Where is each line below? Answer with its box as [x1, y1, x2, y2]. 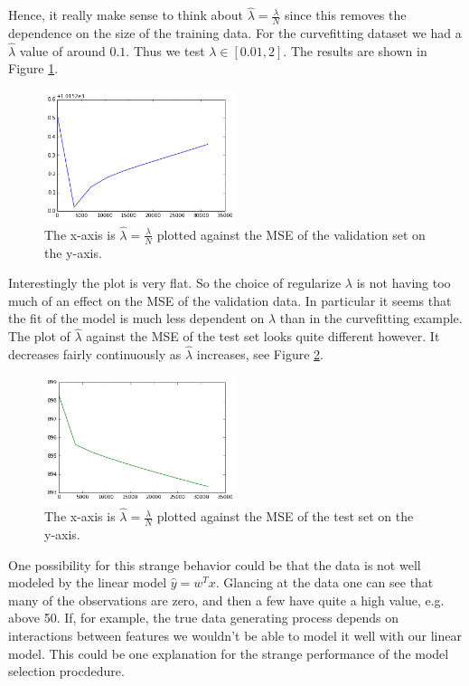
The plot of [8, 327, 70, 346]
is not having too [356, 273, 451, 292]
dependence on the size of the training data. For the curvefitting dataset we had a [8, 24, 462, 43]
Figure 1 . [8, 59, 59, 78]
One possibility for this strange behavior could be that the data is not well [8, 555, 421, 574]
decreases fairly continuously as [8, 345, 182, 364]
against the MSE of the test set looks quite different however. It [86, 327, 440, 346]
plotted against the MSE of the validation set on [156, 224, 426, 243]
